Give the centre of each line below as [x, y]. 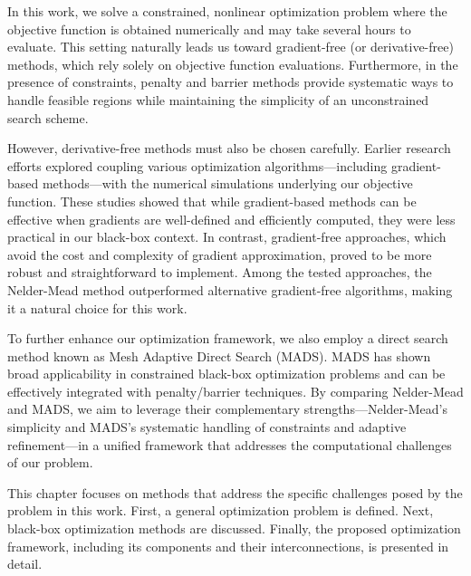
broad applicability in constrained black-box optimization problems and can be [226, 374]
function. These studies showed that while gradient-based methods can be [212, 201]
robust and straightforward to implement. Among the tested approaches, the [220, 272]
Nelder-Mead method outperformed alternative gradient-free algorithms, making [230, 289]
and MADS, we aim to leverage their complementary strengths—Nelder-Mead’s [227, 409]
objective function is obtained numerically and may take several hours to [209, 29]
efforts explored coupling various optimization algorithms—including [197, 165]
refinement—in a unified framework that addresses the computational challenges [230, 444]
